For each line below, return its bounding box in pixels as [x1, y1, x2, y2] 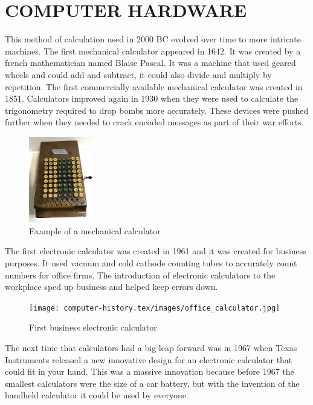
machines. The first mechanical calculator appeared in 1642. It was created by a [5, 44, 301, 57]
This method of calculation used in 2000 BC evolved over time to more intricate [5, 33, 302, 45]
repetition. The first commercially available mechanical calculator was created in [5, 80, 303, 93]
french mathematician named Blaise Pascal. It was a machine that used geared [5, 56, 296, 69]
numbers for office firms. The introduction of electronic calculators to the [5, 268, 276, 281]
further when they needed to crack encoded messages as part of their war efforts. [5, 116, 304, 128]
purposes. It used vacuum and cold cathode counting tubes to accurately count [5, 256, 297, 269]
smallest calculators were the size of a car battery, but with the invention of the [5, 377, 300, 389]
